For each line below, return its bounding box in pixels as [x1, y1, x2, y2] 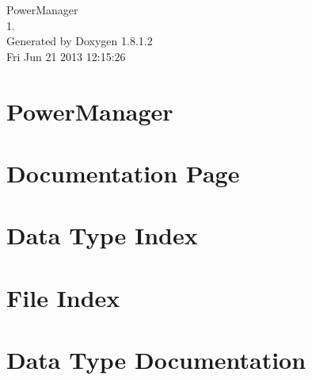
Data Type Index [6, 219, 198, 251]
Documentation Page [6, 156, 240, 189]
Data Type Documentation [6, 344, 306, 376]
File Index [6, 281, 120, 313]
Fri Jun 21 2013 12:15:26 [6, 48, 126, 64]
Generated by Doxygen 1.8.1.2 [6, 33, 153, 49]
